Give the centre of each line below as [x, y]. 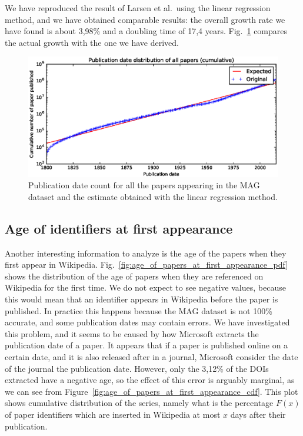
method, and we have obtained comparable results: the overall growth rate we [145, 19]
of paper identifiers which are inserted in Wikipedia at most [113, 414]
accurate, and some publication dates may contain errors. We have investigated [147, 322]
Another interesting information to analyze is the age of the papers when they [146, 253]
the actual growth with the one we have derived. [92, 42]
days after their [258, 414]
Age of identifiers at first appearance [119, 228]
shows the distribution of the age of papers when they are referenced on [134, 276]
